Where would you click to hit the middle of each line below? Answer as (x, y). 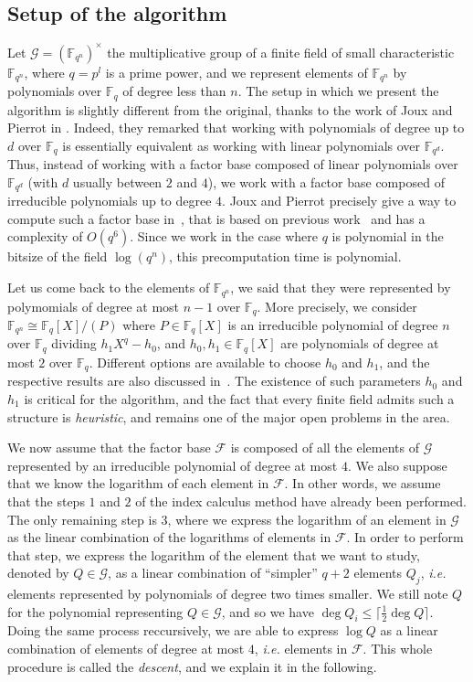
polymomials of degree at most (94, 306)
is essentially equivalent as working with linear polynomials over (242, 145)
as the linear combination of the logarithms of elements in (169, 537)
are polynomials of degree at (360, 343)
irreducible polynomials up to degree (110, 201)
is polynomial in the (388, 236)
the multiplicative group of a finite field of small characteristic (281, 52)
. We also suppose (397, 465)
